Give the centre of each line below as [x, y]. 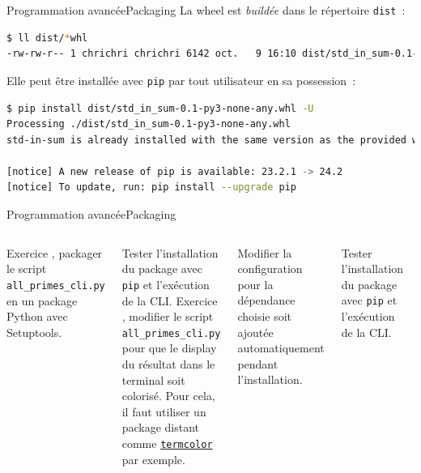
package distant [161, 427]
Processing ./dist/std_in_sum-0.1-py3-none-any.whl [149, 124]
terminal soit [153, 379]
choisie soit [265, 316]
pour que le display [169, 348]
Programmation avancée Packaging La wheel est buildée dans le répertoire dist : [206, 10]
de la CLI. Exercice [170, 300]
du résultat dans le [168, 363]
